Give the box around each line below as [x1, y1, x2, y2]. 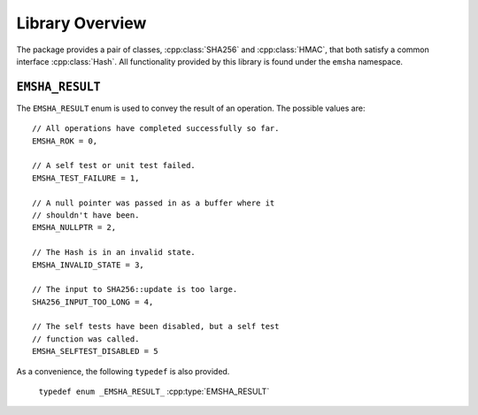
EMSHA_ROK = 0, [32, 135, 98, 146]
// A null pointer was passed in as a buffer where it [32, 197, 275, 208]
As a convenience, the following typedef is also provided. [16, 365, 230, 376]
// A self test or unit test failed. [32, 160, 197, 171]
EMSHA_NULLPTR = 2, [32, 222, 117, 233]
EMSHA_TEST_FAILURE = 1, [32, 173, 140, 183]
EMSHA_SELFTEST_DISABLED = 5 [32, 346, 158, 357]
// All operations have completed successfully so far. [32, 124, 280, 134]
